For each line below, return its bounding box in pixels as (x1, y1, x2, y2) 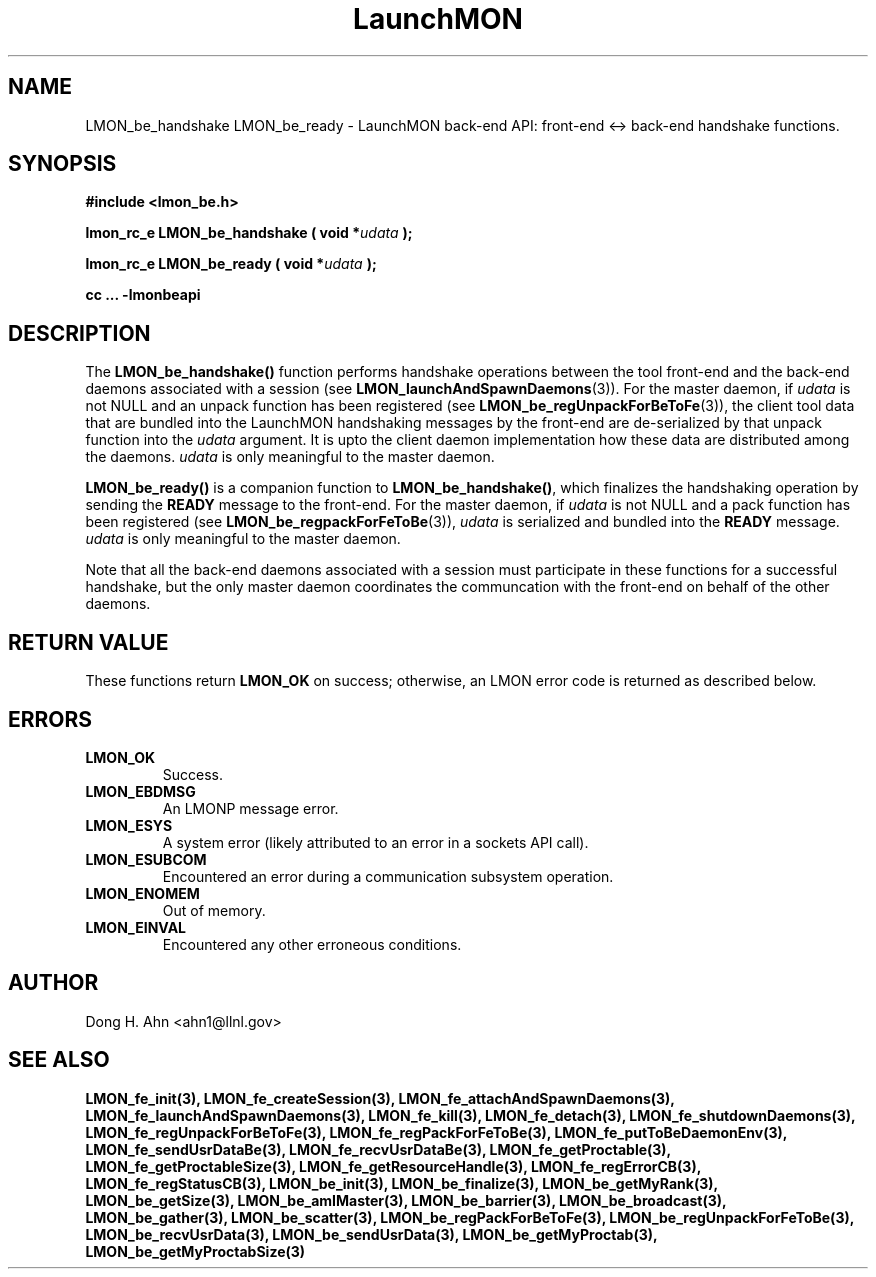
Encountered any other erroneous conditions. (162, 935, 462, 953)
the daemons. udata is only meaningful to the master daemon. (85, 448, 495, 466)
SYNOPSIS (8, 151, 117, 177)
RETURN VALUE (8, 629, 169, 655)
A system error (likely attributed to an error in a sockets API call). (162, 833, 589, 851)
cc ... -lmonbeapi (85, 286, 201, 304)
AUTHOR (8, 970, 99, 996)
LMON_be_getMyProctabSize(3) (85, 1242, 306, 1260)
